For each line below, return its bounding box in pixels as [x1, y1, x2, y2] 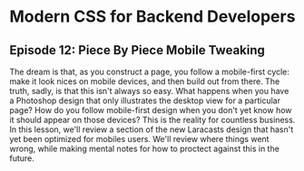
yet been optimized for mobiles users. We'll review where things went [9, 134, 270, 144]
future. [9, 153, 34, 164]
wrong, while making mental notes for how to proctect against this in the [9, 143, 279, 154]
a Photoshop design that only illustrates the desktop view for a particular [9, 95, 281, 106]
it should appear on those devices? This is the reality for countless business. [9, 115, 296, 125]
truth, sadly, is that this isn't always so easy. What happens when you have [9, 86, 289, 96]
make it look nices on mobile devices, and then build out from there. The [9, 76, 280, 87]
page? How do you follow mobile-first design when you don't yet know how [9, 105, 292, 115]
